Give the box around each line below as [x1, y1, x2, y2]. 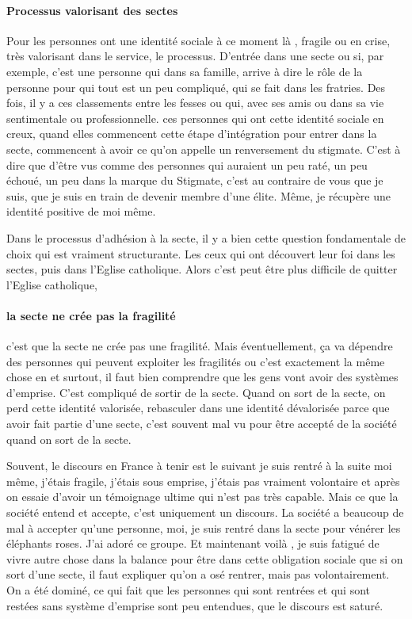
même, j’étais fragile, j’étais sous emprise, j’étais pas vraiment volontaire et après [6, 472, 400, 489]
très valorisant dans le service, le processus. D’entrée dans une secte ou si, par [6, 48, 384, 64]
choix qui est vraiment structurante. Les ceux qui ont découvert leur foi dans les [6, 245, 395, 262]
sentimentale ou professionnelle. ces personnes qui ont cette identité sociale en [6, 109, 384, 126]
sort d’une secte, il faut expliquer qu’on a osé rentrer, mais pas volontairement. [6, 566, 390, 583]
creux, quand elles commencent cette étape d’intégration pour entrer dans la [6, 125, 377, 142]
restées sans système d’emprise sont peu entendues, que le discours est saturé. [6, 597, 383, 613]
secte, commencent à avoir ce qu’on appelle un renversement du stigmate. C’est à [6, 140, 401, 157]
